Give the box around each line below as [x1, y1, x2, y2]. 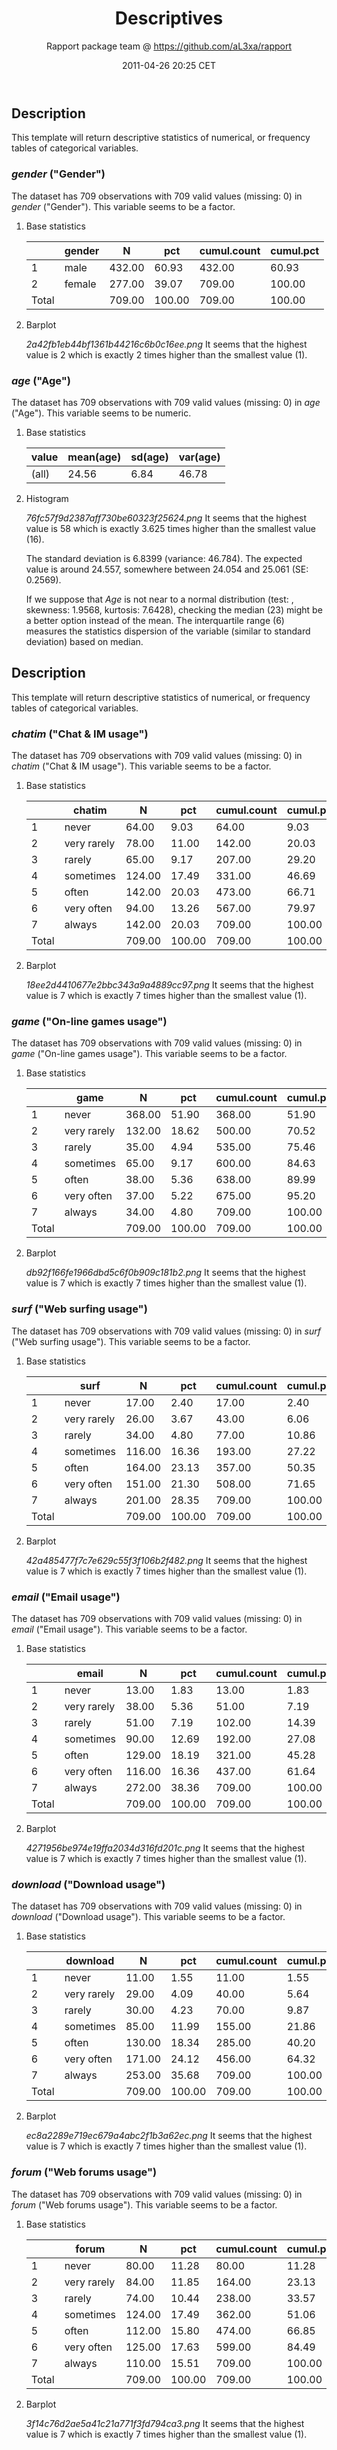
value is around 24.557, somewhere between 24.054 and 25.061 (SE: [25, 563, 309, 575]
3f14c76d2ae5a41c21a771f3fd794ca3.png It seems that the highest [25, 2417, 305, 2429]
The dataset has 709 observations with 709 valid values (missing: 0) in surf [11, 1325, 321, 1337]
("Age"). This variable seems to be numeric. [11, 407, 192, 419]
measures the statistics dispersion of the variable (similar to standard [25, 625, 311, 637]
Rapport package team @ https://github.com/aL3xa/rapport [45, 40, 293, 52]
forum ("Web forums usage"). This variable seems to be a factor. [11, 2198, 278, 2211]
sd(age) [130, 450, 169, 464]
